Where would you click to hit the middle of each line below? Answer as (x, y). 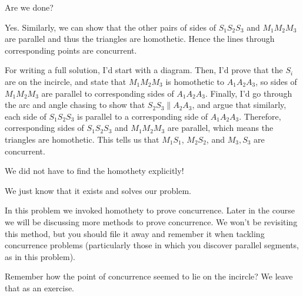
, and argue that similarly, (239, 105)
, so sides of (276, 81)
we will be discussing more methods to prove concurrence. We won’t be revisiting (151, 221)
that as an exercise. (40, 287)
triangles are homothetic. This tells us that (82, 139)
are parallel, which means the (220, 128)
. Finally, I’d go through (249, 93)
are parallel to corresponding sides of (108, 93)
